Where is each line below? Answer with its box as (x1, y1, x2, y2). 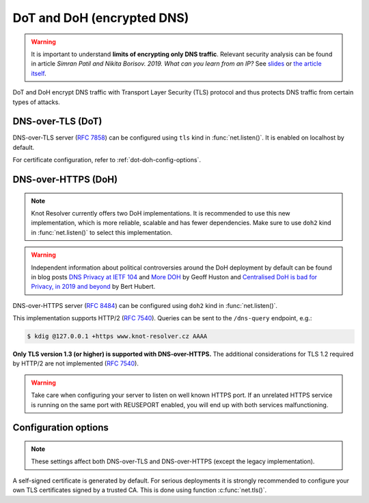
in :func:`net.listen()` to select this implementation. (31, 228, 173, 236)
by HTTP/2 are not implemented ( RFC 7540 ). (12, 359, 139, 367)
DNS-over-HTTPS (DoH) (12, 174, 118, 185)
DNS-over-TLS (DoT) (12, 116, 102, 127)
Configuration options (12, 422, 109, 434)
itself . (31, 69, 47, 77)
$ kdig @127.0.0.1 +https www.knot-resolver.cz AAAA (27, 333, 208, 340)
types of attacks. (12, 98, 61, 106)
